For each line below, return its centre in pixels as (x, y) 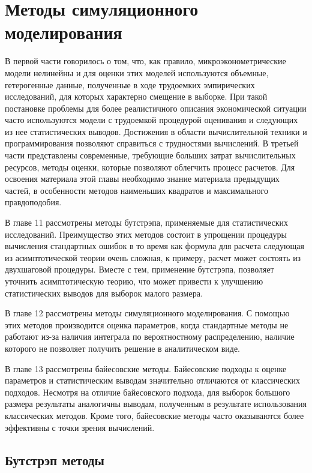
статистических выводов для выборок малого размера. (104, 293)
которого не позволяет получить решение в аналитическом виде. (122, 348)
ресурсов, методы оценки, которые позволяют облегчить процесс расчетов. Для (150, 167)
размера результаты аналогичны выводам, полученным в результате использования (156, 404)
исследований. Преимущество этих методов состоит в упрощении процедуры (146, 234)
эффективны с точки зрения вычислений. (80, 427)
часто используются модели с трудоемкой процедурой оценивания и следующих (151, 120)
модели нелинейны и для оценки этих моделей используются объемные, (137, 72)
